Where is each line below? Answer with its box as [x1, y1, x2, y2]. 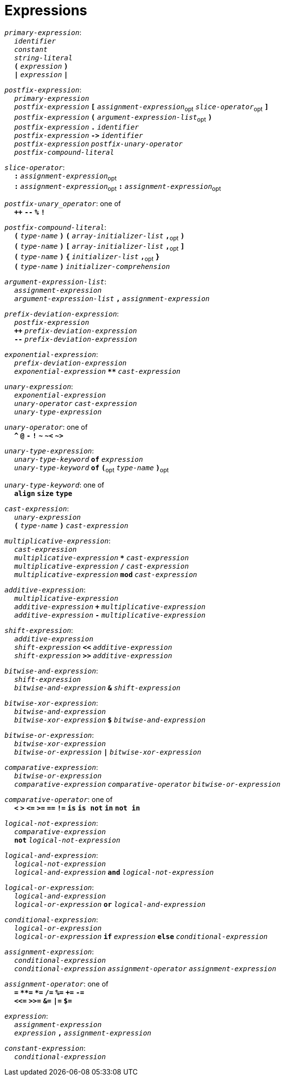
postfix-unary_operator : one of [4, 199, 121, 208]
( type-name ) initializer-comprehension [14, 263, 170, 271]
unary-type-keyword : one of [4, 481, 105, 490]
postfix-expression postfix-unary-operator [14, 140, 183, 148]
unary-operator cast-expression [14, 400, 137, 408]
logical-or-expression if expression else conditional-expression [14, 933, 268, 941]
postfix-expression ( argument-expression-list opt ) [14, 113, 212, 123]
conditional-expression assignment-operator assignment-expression [14, 965, 277, 973]
